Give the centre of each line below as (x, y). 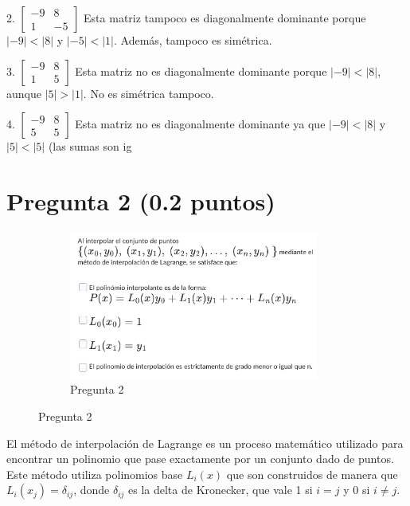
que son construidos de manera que (312, 474)
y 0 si (357, 490)
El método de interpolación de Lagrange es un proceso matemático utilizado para (205, 443)
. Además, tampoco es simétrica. (193, 40)
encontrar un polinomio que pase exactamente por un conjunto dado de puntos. (200, 459)
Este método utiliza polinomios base (95, 474)
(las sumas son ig (90, 146)
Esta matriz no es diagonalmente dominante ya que (200, 124)
